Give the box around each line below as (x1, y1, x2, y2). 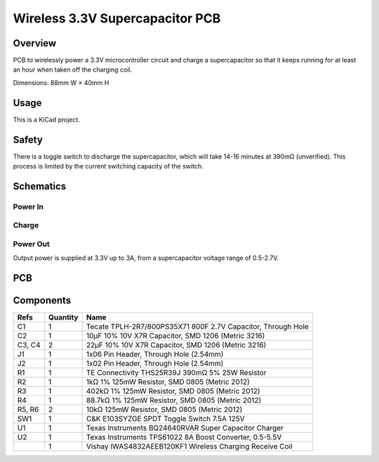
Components (13, 295, 72, 307)
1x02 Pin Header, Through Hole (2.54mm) (86, 359, 224, 369)
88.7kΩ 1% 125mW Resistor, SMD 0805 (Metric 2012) (86, 395, 262, 405)
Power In (13, 202, 44, 211)
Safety (13, 133, 44, 145)
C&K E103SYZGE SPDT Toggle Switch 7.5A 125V (86, 414, 245, 424)
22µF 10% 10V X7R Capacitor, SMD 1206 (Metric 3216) (86, 341, 267, 350)
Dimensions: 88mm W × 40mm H (13, 78, 109, 87)
